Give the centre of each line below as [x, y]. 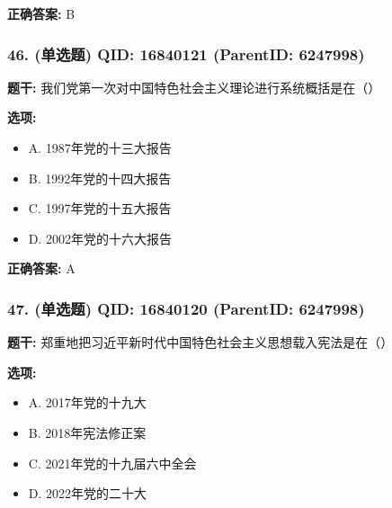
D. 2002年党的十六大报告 [100, 238]
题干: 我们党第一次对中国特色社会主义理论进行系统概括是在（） [194, 87]
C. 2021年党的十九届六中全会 [112, 463]
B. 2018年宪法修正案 [87, 432]
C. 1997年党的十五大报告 [100, 208]
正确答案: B [41, 13]
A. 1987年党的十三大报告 [100, 147]
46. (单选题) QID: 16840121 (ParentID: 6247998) [186, 53]
